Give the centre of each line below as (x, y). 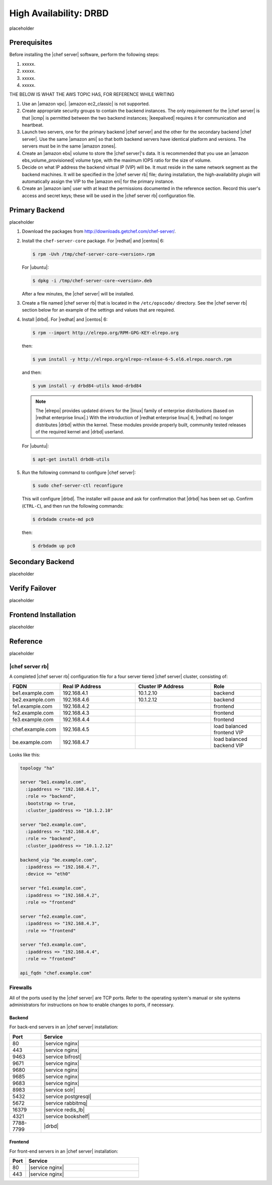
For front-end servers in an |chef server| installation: (64, 1151)
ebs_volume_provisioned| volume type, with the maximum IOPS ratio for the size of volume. (117, 160)
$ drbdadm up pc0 (54, 546)
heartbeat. (33, 125)
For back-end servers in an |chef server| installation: (64, 1027)
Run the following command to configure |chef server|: (79, 472)
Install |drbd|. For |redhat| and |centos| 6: (65, 319)
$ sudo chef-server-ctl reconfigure (78, 486)
